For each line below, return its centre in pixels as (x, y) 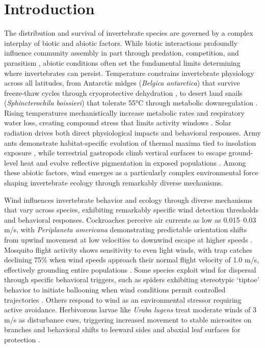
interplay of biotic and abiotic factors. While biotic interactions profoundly (121, 43)
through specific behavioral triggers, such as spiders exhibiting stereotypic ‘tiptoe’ (132, 279)
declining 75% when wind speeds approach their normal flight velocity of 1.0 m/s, (132, 260)
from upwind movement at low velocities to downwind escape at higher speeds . (128, 239)
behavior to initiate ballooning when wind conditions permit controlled (115, 289)
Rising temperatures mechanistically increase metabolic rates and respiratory (124, 112)
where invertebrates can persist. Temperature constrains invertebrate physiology (129, 73)
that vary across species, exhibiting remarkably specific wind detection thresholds (131, 210)
